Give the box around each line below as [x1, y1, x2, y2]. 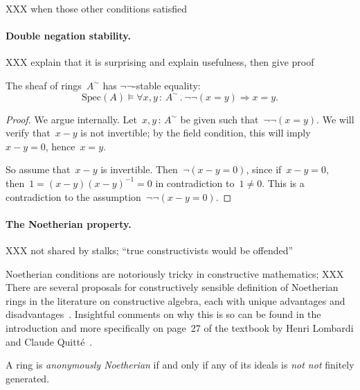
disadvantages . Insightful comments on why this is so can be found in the [6, 307, 321, 321]
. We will [316, 112, 354, 126]
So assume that [6, 162, 71, 177]
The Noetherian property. [6, 216, 132, 231]
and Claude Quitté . [6, 334, 93, 348]
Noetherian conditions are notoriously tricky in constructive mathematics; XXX [6, 266, 344, 281]
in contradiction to [155, 175, 235, 190]
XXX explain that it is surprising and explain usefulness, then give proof [6, 55, 314, 69]
